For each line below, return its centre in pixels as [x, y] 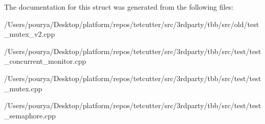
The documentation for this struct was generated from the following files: [119, 7]
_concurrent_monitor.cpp [45, 61]
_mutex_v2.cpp [30, 34]
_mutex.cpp [23, 88]
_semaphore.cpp [30, 115]
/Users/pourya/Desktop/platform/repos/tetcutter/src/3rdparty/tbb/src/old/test [132, 24]
